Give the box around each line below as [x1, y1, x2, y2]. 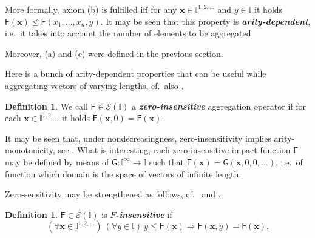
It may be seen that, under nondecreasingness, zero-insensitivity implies [5, 131, 271, 144]
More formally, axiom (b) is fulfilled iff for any [5, 3, 177, 15]
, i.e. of [276, 155, 303, 168]
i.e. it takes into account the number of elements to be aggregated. [5, 27, 254, 39]
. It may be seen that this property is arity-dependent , [100, 15, 311, 27]
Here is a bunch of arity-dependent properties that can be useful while [5, 67, 266, 80]
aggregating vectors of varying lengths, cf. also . [5, 79, 184, 91]
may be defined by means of [5, 155, 109, 168]
